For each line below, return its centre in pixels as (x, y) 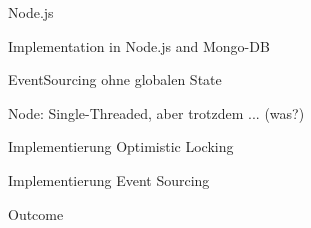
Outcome (36, 213)
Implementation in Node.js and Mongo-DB (139, 45)
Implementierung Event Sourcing (109, 179)
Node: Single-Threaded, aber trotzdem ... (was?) (156, 112)
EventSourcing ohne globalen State (115, 79)
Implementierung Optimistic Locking (121, 146)
